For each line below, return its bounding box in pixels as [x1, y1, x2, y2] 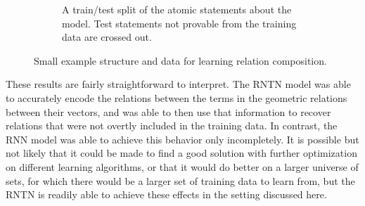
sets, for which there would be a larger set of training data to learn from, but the [6, 173, 355, 188]
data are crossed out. [62, 30, 152, 44]
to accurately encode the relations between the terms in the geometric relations [6, 90, 347, 105]
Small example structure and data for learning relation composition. [34, 53, 327, 67]
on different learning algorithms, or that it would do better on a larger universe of [6, 159, 359, 174]
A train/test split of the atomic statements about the [62, 2, 292, 16]
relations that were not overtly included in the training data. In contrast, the [6, 118, 338, 133]
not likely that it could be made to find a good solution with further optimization [6, 146, 357, 160]
